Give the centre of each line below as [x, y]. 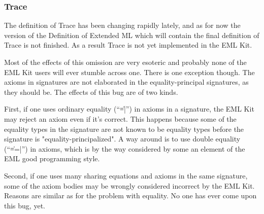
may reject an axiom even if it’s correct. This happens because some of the [120, 118]
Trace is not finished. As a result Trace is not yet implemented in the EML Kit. [128, 45]
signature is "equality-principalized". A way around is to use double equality [122, 139]
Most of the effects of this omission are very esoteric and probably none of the [125, 62]
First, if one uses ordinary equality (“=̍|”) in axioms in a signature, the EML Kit [129, 109]
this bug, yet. [25, 205]
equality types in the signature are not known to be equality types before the [124, 129]
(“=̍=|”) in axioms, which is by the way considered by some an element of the [125, 148]
